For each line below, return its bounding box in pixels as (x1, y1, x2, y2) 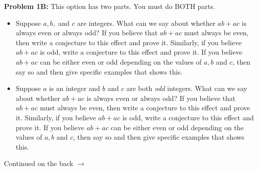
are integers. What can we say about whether (77, 17, 216, 28)
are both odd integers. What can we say (126, 83, 248, 93)
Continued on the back (4, 158, 74, 169)
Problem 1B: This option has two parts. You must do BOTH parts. (4, 1, 215, 11)
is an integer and (49, 83, 100, 93)
